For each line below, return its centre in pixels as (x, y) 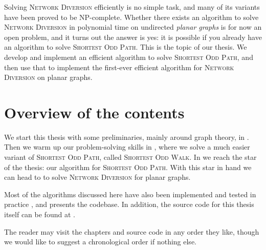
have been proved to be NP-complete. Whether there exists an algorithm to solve (131, 17)
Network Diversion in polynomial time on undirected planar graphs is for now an (133, 27)
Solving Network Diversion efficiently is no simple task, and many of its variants (132, 7)
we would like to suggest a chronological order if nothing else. (100, 242)
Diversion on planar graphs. (48, 77)
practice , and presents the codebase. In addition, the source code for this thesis (129, 204)
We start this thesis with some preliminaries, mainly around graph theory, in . (127, 137)
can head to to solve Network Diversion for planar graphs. (97, 177)
